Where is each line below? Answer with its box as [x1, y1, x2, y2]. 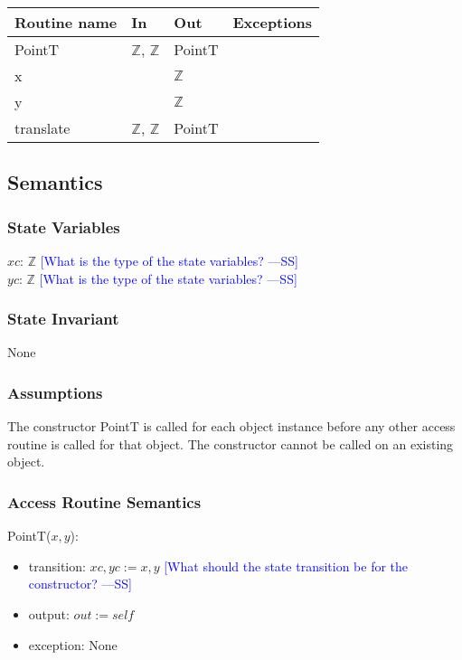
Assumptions [7, 381, 103, 403]
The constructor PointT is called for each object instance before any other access [7, 417, 456, 436]
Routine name [14, 12, 118, 33]
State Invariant [7, 307, 119, 330]
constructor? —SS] [28, 574, 132, 593]
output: [28, 605, 70, 623]
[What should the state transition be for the [164, 556, 409, 575]
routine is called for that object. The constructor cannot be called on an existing [7, 434, 454, 453]
